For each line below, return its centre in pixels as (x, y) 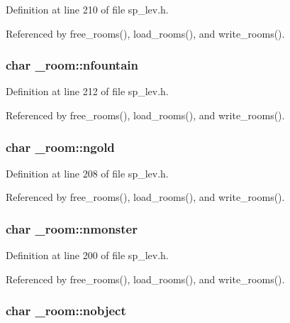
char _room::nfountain (72, 65)
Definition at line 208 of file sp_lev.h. (87, 173)
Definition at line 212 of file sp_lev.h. (87, 91)
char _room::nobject (66, 311)
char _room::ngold (60, 147)
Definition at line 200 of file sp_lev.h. (87, 255)
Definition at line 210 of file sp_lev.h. (87, 9)
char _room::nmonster (72, 228)
